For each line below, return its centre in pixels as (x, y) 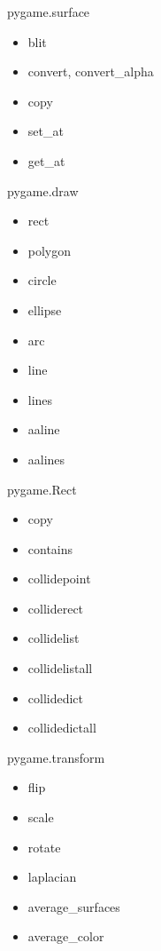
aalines (46, 459)
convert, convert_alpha (91, 71)
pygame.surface (49, 12)
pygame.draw (43, 190)
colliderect (56, 608)
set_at (46, 131)
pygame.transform (56, 757)
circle (42, 280)
